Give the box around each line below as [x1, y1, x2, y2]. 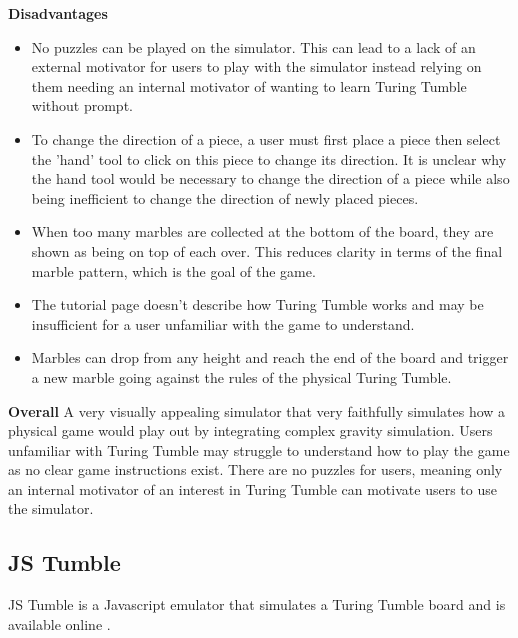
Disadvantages [8, 3, 108, 23]
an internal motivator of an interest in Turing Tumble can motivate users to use [8, 478, 497, 499]
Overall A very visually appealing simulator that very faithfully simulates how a [8, 400, 506, 421]
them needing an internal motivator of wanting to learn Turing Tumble [31, 75, 467, 96]
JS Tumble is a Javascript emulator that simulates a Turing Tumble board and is [8, 594, 506, 615]
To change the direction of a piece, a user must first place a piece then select [31, 128, 501, 149]
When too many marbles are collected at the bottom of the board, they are [31, 221, 494, 242]
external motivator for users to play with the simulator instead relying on [31, 56, 482, 77]
